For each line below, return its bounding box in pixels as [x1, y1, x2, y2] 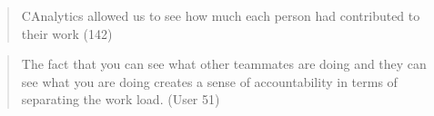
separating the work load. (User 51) [21, 90, 220, 109]
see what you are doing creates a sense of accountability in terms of [21, 72, 398, 91]
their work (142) [21, 24, 113, 43]
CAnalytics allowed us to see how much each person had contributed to [21, 6, 420, 24]
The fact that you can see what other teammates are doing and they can [21, 54, 427, 73]
